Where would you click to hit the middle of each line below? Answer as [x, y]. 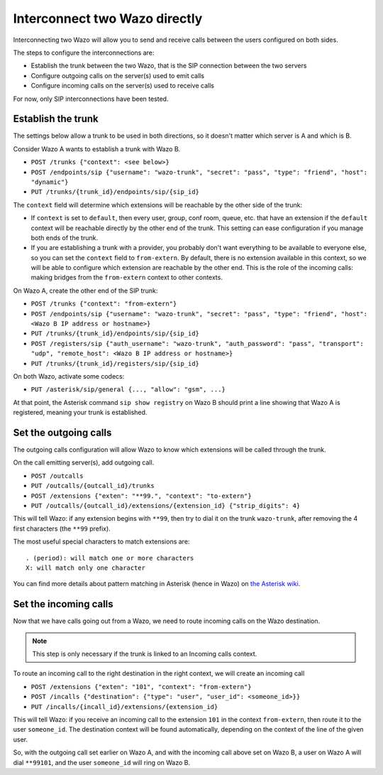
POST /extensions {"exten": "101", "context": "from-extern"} [141, 687]
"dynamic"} [50, 182]
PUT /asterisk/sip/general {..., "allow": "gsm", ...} [128, 390]
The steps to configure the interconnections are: [84, 53]
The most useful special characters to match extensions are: [101, 542]
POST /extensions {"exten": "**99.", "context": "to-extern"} [141, 496]
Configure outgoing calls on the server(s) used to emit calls [118, 75]
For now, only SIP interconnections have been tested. [91, 99]
